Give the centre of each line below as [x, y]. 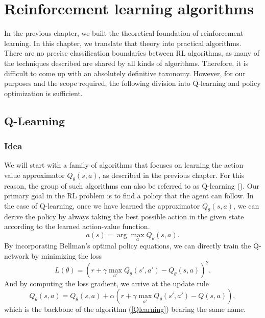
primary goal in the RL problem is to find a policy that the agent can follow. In [129, 196]
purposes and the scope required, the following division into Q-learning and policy [132, 83]
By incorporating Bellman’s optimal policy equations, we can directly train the [128, 246]
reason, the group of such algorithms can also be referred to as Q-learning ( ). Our [132, 185]
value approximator [34, 175]
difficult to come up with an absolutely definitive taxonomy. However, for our [125, 73]
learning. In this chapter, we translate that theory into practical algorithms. [123, 43]
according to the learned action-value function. [77, 226]
